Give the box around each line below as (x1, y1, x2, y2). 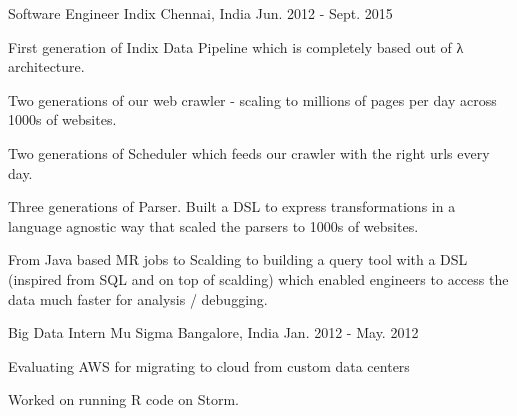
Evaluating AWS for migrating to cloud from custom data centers (8, 355, 410, 376)
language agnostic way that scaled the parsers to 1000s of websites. (8, 215, 419, 236)
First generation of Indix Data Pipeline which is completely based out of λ (8, 36, 464, 57)
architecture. (8, 56, 85, 77)
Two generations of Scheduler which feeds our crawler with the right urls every (8, 142, 490, 163)
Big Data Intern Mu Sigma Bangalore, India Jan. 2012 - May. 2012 (8, 322, 419, 343)
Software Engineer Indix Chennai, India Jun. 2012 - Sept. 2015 (8, 3, 393, 23)
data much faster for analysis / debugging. (8, 288, 268, 309)
